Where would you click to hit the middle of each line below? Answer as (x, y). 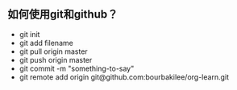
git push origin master (56, 59)
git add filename (46, 43)
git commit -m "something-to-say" (77, 68)
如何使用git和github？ (63, 14)
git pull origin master (53, 51)
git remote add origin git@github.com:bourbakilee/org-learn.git (124, 77)
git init (29, 34)
